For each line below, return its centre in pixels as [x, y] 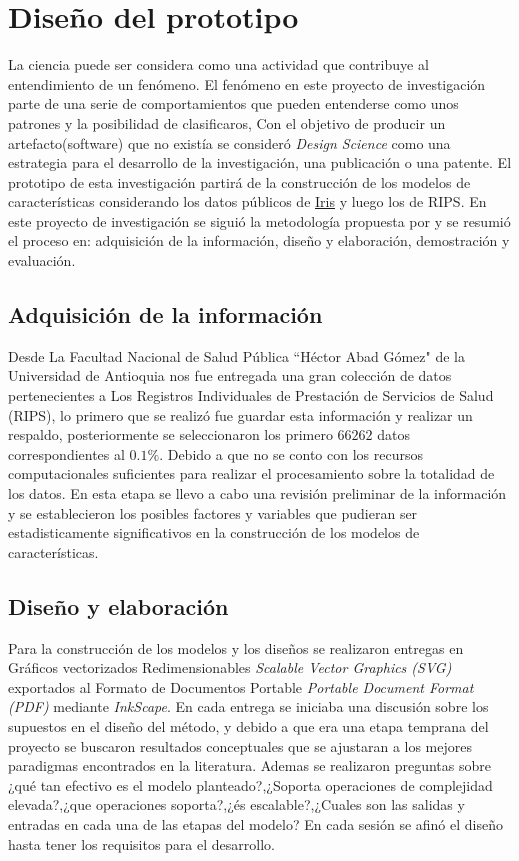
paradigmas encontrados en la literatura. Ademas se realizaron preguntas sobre [249, 765]
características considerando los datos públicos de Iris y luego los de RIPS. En [247, 201]
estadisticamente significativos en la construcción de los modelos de [214, 532]
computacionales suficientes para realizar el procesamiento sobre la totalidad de [251, 473]
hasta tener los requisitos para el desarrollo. [141, 843]
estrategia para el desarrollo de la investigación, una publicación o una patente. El [260, 162]
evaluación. [42, 260]
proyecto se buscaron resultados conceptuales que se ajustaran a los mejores [240, 745]
